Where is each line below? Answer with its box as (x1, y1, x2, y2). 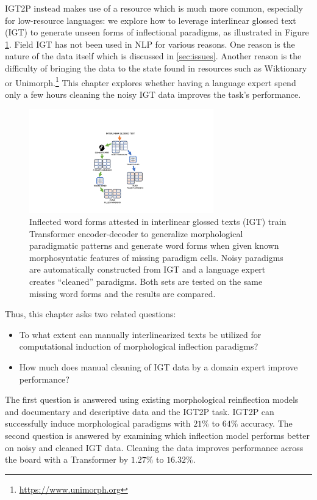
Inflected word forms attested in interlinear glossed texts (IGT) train (29, 215, 287, 228)
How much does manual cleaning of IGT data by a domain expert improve (19, 361, 298, 373)
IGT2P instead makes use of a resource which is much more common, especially (5, 2, 303, 14)
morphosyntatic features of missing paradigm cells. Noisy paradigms (29, 251, 283, 263)
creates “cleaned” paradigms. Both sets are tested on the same (29, 275, 263, 288)
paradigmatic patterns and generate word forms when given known (29, 239, 279, 252)
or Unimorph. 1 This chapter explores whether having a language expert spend (5, 74, 296, 89)
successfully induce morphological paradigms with (5, 417, 191, 430)
